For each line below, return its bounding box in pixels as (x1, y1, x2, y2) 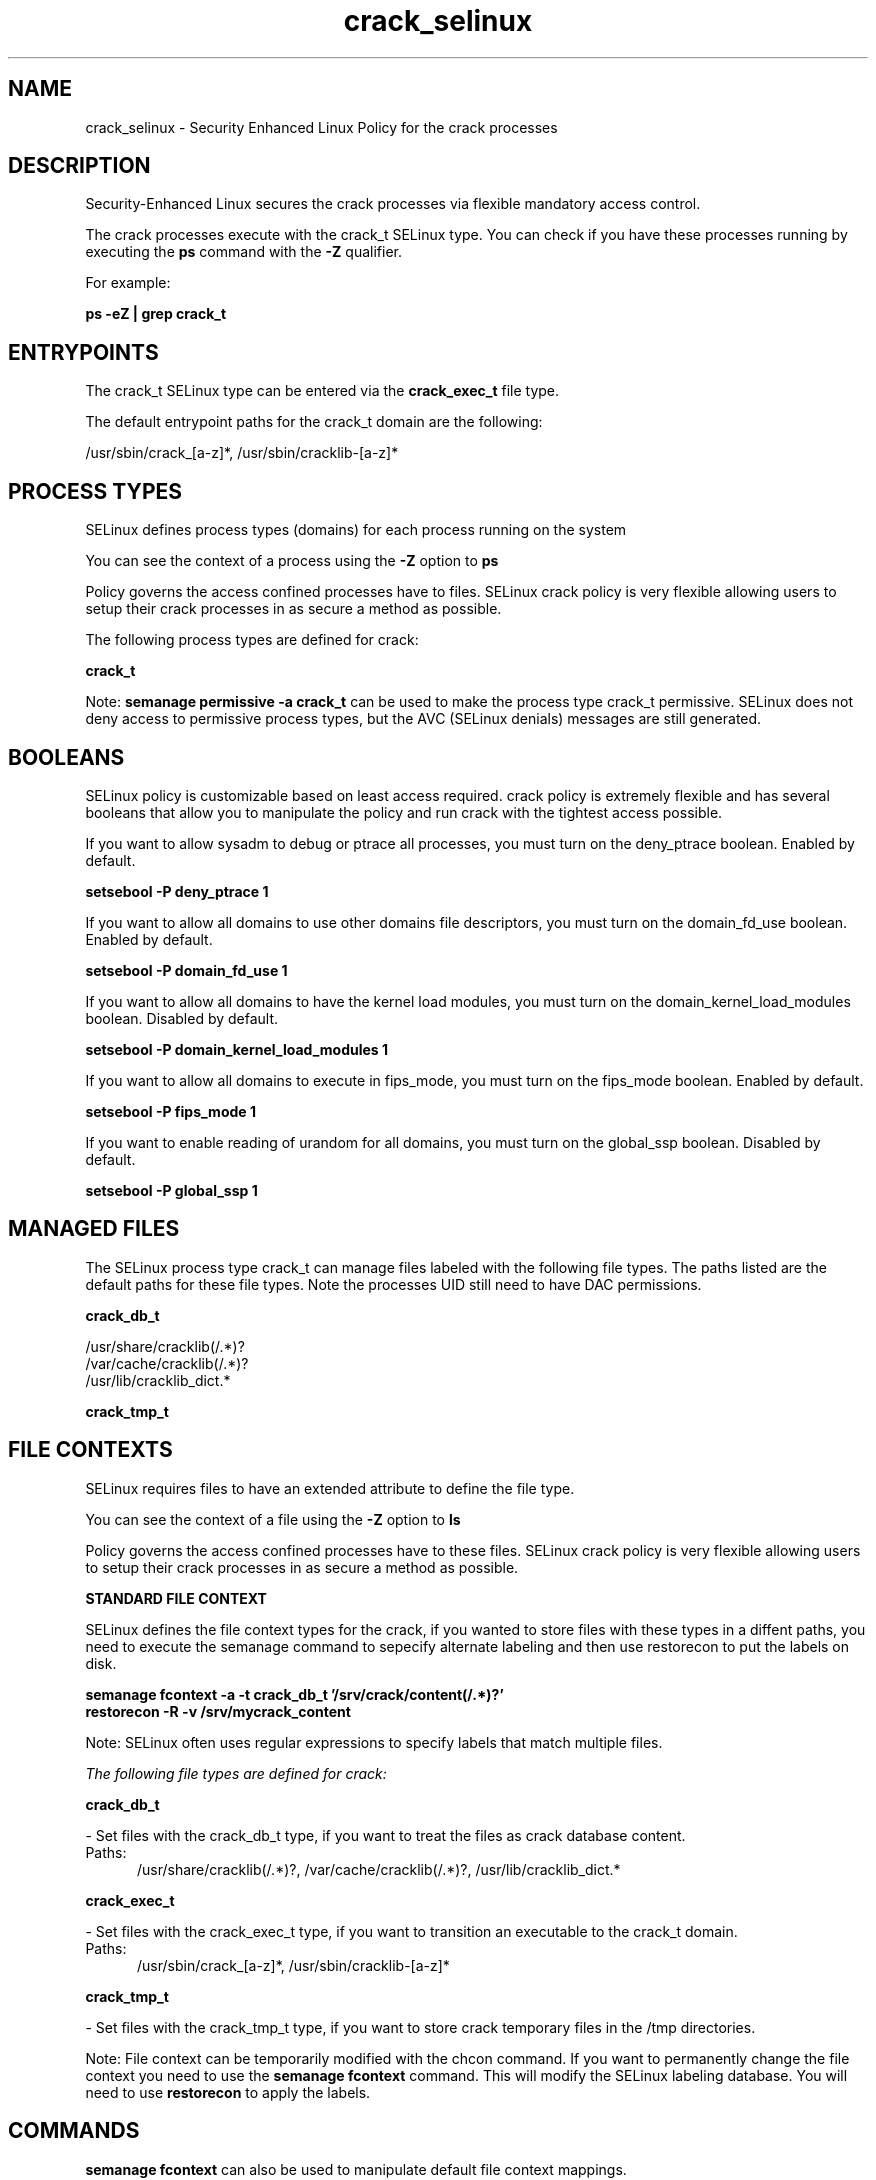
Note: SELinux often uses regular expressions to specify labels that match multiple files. (85, 1733, 663, 1751)
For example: (85, 274, 171, 292)
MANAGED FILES (8, 1216, 180, 1242)
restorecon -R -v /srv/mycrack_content (85, 1702, 351, 1720)
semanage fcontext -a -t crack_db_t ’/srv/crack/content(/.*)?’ (85, 1685, 504, 1703)
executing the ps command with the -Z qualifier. (85, 243, 402, 261)
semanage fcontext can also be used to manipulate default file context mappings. (85, 2160, 627, 2178)
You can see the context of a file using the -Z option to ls (85, 1510, 461, 1528)
